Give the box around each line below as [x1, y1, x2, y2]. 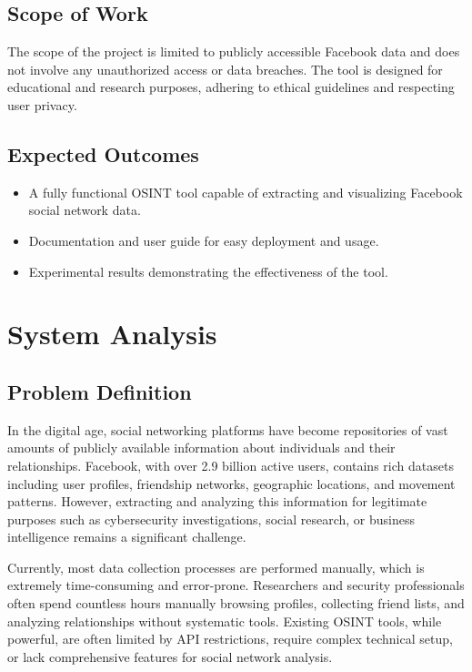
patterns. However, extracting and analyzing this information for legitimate [7, 492, 427, 511]
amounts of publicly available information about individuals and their [7, 438, 396, 457]
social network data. [28, 200, 141, 219]
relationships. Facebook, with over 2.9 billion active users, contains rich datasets [7, 455, 454, 474]
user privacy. [7, 95, 77, 114]
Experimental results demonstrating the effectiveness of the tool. [28, 261, 388, 280]
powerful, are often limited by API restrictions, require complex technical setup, [7, 629, 453, 648]
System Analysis [7, 315, 217, 352]
